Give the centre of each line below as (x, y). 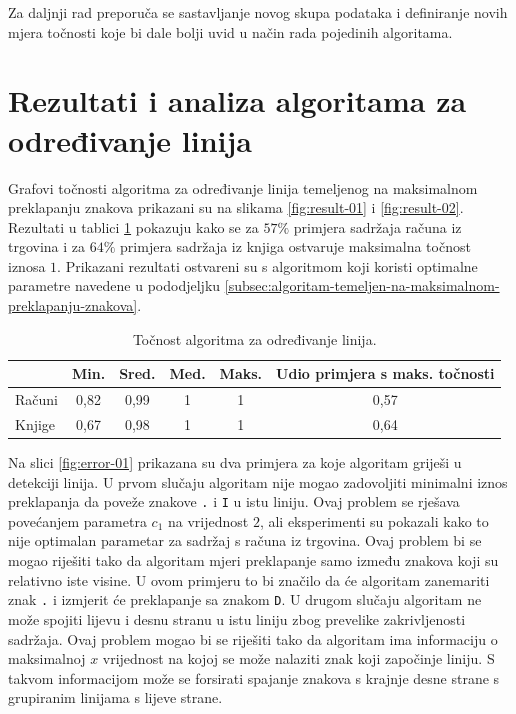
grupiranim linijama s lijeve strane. (115, 697)
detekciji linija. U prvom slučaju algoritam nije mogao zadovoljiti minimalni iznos (258, 481)
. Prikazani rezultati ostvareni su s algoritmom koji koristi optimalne (267, 265)
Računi (36, 399)
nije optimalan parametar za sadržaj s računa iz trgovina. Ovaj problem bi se (245, 540)
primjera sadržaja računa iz (377, 226)
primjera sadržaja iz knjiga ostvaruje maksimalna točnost (295, 246)
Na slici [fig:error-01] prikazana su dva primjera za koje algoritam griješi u (235, 462)
